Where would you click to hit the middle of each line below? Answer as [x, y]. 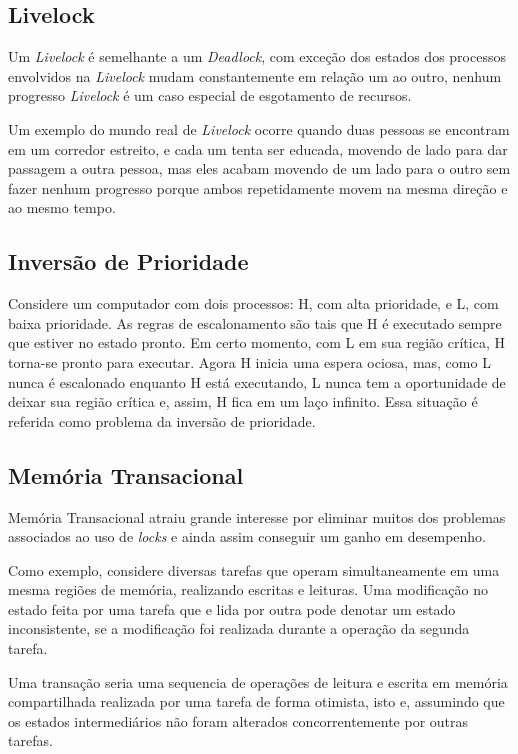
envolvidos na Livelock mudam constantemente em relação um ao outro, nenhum [255, 75]
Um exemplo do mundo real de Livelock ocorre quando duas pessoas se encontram [259, 128]
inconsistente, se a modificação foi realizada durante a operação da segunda [239, 628]
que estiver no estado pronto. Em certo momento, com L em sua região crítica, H [256, 342]
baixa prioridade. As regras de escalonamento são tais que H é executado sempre [255, 322]
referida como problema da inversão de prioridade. [162, 420]
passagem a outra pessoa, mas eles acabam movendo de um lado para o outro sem [259, 168]
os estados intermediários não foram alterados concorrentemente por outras [238, 720]
